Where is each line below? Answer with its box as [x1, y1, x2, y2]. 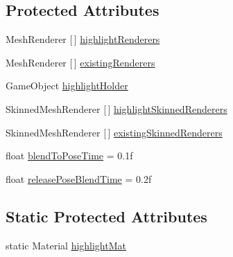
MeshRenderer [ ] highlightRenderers [6, 32, 160, 46]
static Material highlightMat [6, 238, 126, 252]
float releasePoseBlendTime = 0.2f [6, 171, 152, 186]
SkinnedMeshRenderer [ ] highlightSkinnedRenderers [6, 101, 227, 116]
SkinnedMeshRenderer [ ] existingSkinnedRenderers [6, 125, 223, 139]
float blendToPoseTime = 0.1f [6, 148, 133, 163]
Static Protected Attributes [6, 205, 207, 227]
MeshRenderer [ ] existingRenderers [6, 55, 155, 69]
